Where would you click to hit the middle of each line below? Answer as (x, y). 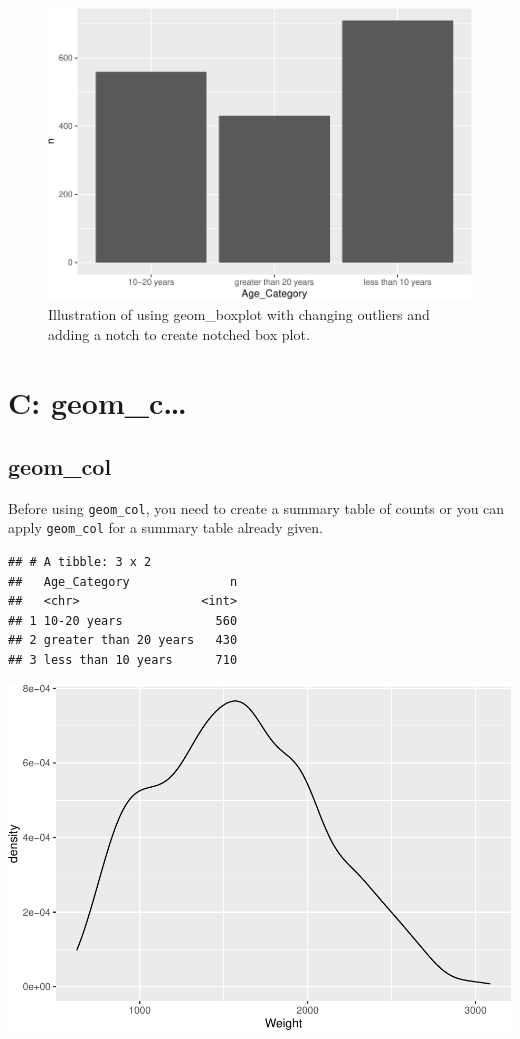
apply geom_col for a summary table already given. (165, 527)
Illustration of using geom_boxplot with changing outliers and (239, 313)
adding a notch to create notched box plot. (179, 333)
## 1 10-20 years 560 (123, 620)
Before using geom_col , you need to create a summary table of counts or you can (256, 507)
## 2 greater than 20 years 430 (123, 640)
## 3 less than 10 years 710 (123, 659)
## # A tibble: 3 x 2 (80, 562)
